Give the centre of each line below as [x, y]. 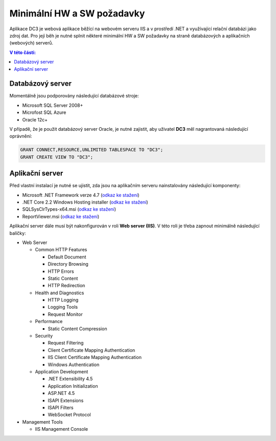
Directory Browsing [68, 264]
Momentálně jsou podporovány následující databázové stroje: [74, 96]
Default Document [67, 257]
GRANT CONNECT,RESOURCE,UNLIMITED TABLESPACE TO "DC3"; [92, 150]
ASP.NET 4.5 [61, 393]
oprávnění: [21, 136]
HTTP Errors [61, 271]
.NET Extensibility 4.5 [70, 379]
